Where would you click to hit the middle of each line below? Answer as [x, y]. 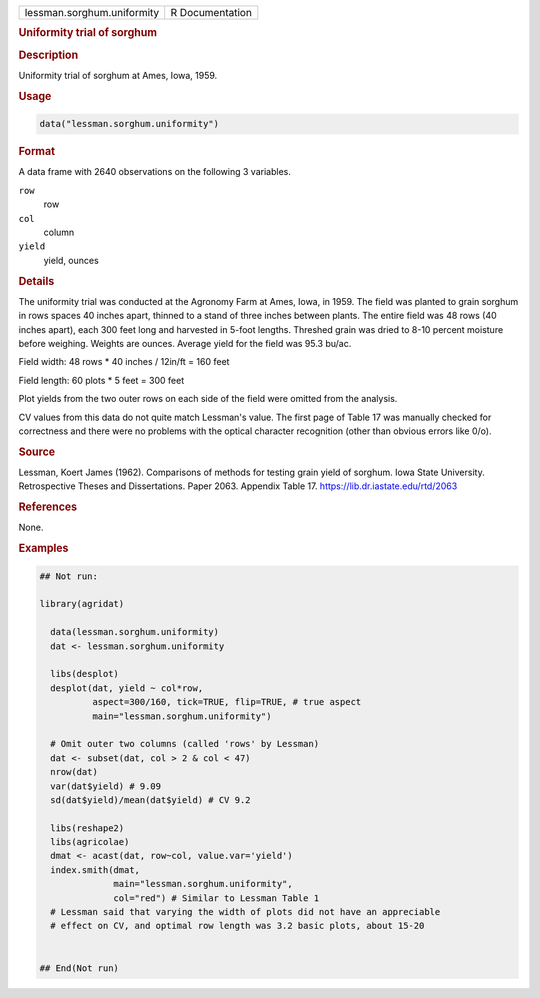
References [48, 507]
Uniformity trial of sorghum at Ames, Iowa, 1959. [118, 75]
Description [48, 55]
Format [36, 152]
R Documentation [211, 12]
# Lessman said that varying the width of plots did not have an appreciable [245, 912]
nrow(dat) [74, 772]
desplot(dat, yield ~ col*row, [127, 688]
